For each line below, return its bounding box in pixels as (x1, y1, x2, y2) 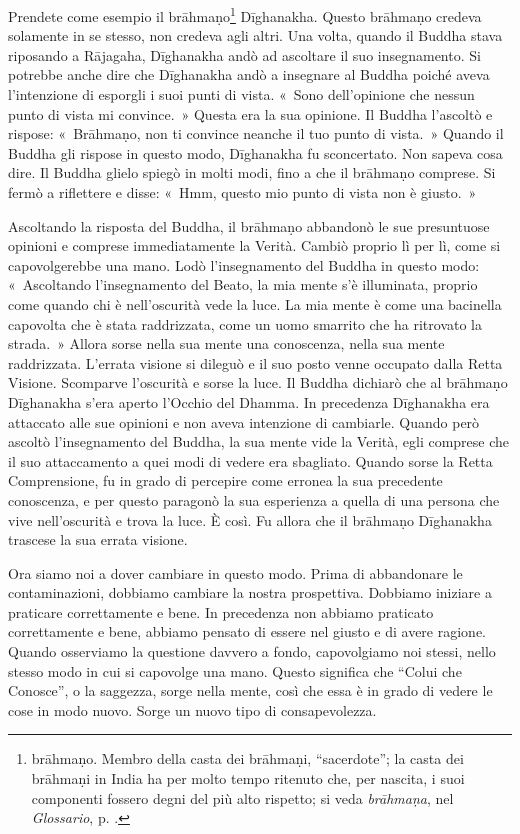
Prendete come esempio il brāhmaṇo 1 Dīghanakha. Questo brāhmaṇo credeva (8, 3, 482, 26)
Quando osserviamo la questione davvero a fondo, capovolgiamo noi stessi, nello (8, 641, 496, 662)
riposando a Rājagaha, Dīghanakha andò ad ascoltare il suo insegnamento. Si (8, 44, 481, 65)
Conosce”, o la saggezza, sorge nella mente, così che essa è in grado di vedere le (8, 680, 493, 701)
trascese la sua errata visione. (8, 529, 188, 550)
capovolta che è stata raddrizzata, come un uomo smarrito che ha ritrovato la (8, 313, 483, 334)
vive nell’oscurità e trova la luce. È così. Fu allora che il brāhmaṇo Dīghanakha (8, 509, 492, 530)
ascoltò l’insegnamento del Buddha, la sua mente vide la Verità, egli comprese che (8, 431, 510, 452)
